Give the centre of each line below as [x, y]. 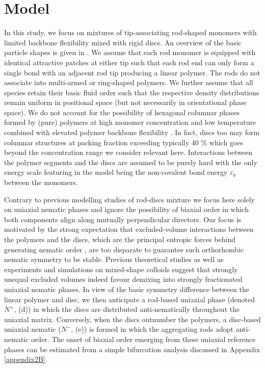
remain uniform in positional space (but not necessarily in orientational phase [125, 102]
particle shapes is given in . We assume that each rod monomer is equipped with [130, 52]
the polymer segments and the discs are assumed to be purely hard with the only [131, 162]
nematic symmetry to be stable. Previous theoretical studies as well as [114, 259]
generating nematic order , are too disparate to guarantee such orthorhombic [124, 249]
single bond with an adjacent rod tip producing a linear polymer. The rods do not [132, 72]
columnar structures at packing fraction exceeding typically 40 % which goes [124, 142]
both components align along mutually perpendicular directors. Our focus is [123, 219]
